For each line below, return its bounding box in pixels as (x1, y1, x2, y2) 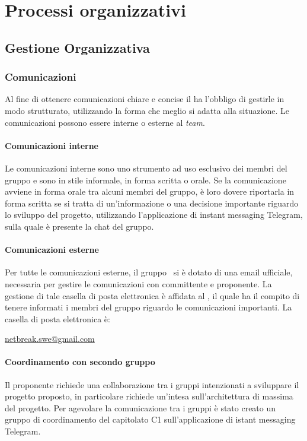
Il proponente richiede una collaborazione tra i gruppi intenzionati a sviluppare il (5, 378, 299, 391)
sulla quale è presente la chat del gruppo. (5, 220, 154, 232)
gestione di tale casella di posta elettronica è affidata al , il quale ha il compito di (5, 289, 300, 302)
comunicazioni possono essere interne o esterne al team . (5, 116, 205, 128)
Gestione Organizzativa (5, 38, 150, 56)
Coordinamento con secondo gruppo (5, 356, 155, 368)
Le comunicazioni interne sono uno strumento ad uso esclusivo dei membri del (5, 161, 287, 174)
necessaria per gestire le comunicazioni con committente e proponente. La (5, 277, 272, 290)
